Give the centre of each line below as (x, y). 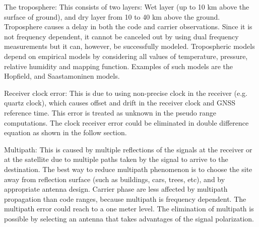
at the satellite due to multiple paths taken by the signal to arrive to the (116, 159)
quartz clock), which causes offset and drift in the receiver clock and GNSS (120, 103)
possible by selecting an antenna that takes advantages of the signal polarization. (129, 218)
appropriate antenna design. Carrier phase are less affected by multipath (116, 189)
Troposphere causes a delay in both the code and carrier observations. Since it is (128, 26)
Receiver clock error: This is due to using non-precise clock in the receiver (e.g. (126, 93)
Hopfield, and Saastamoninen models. (62, 76)
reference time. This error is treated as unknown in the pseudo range (110, 112)
